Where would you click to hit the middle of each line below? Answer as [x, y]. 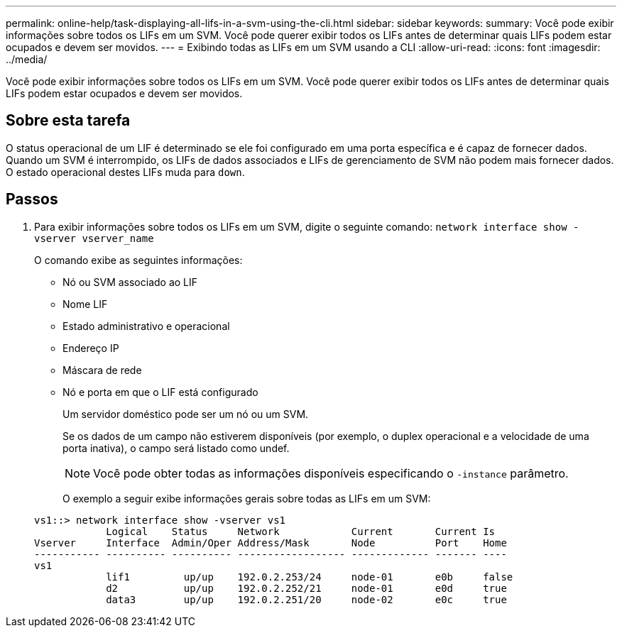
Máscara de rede [102, 370]
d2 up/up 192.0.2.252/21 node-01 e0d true [306, 588]
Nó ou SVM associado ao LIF [130, 282]
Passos [32, 199]
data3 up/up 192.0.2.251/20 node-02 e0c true [306, 599]
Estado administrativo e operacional [146, 326]
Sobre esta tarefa [68, 121]
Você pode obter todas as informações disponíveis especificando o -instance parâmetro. [331, 473]
